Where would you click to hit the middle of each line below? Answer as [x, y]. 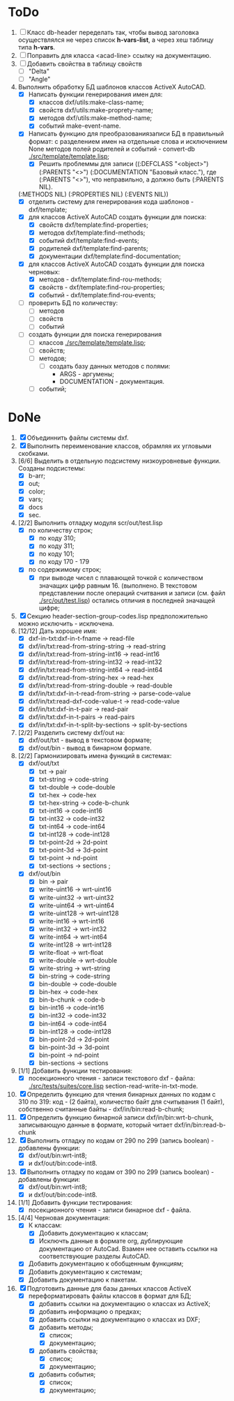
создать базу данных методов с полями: [110, 366]
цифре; [49, 607]
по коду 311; [56, 546]
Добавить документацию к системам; [85, 1272]
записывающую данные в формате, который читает [95, 1125]
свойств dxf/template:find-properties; [94, 225]
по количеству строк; [61, 531]
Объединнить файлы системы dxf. [78, 438]
